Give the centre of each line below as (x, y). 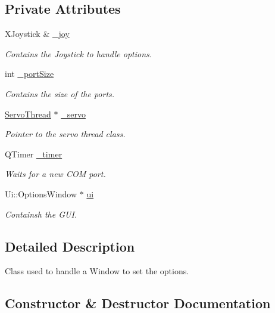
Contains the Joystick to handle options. (79, 53)
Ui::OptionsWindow (41, 193)
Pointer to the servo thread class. (65, 134)
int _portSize (29, 74)
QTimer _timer (34, 154)
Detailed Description (70, 246)
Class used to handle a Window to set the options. (97, 271)
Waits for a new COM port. (55, 174)
